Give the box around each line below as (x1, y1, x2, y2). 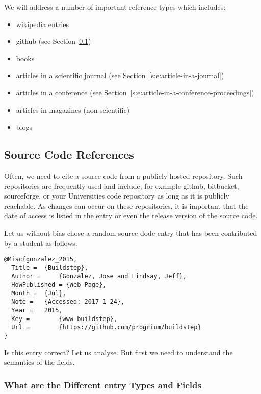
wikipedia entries (16, 18, 69, 29)
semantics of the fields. (4, 357, 75, 367)
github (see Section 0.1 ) (16, 36, 91, 46)
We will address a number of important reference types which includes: (4, 2, 226, 12)
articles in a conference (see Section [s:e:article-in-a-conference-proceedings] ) (16, 87, 254, 97)
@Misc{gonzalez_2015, (4, 256, 77, 263)
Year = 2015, (11, 307, 63, 314)
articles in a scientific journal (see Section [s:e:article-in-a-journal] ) (16, 70, 224, 81)
